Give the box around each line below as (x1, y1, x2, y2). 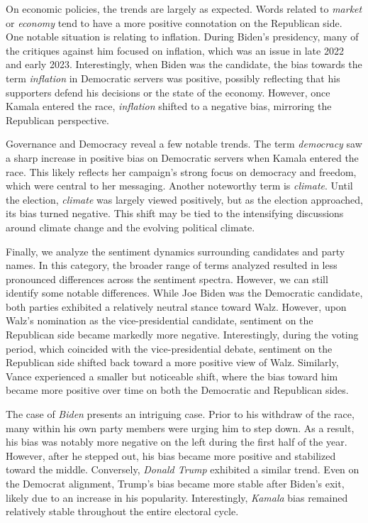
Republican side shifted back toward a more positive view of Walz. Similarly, (6, 355, 339, 370)
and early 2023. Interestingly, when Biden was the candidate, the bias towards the (6, 57, 362, 72)
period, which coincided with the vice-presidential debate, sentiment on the (6, 341, 333, 356)
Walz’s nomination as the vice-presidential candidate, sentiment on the (6, 313, 313, 328)
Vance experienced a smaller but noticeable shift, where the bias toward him (6, 368, 338, 383)
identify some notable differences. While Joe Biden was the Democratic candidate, (6, 285, 363, 300)
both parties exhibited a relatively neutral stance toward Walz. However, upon (6, 299, 347, 314)
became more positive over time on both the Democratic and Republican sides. (6, 382, 349, 397)
